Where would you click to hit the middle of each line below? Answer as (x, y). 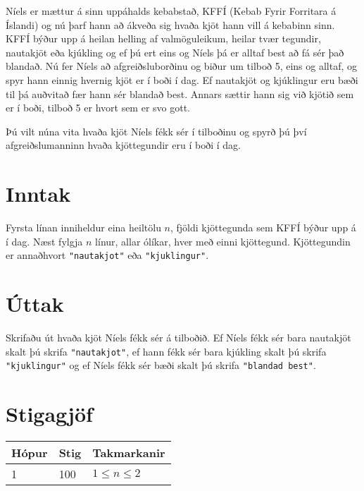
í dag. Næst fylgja (44, 241)
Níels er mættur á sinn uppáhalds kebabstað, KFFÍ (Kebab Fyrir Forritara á (171, 11)
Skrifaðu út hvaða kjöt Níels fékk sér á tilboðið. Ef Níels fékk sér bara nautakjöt (178, 338)
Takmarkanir (129, 453)
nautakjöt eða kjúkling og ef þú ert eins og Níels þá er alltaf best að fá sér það (175, 52)
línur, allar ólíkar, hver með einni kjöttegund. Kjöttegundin (223, 241)
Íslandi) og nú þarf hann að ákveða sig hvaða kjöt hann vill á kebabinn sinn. (170, 24)
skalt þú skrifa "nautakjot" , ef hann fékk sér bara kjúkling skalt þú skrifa (166, 351)
